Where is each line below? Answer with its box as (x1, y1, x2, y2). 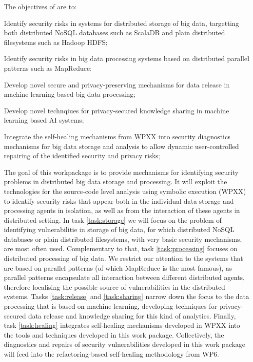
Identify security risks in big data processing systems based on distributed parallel (4, 53, 250, 64)
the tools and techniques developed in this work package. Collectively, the (4, 329, 224, 340)
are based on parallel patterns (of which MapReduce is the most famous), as (4, 262, 232, 273)
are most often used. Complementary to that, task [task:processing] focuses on (4, 243, 238, 254)
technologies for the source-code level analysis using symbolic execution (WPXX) (4, 186, 246, 196)
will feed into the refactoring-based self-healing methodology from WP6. (4, 349, 219, 359)
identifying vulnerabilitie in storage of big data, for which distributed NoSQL (4, 224, 234, 234)
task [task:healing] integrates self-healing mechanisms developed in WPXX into (4, 320, 240, 330)
